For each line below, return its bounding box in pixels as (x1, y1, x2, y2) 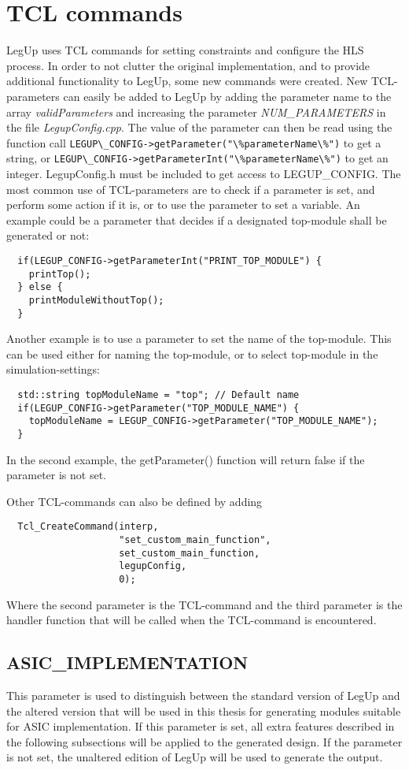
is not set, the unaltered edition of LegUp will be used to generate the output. (6, 749, 383, 765)
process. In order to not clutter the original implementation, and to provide (6, 57, 370, 73)
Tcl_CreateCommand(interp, (17, 521, 159, 533)
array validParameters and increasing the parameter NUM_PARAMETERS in (6, 103, 386, 120)
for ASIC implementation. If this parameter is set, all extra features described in (6, 718, 395, 735)
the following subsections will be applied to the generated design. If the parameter (6, 733, 403, 750)
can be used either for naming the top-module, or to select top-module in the (6, 345, 378, 362)
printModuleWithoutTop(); (28, 294, 164, 306)
